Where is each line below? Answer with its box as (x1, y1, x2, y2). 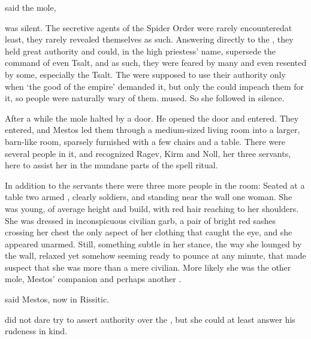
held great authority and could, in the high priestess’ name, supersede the (5, 44, 276, 57)
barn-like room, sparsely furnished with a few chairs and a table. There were (5, 135, 286, 147)
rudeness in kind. (5, 325, 68, 337)
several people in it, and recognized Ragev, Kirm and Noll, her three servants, (5, 147, 291, 159)
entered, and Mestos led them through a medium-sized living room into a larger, (5, 123, 300, 136)
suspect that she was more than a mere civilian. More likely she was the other (5, 261, 291, 273)
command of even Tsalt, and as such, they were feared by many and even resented (5, 56, 307, 69)
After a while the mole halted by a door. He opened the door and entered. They (5, 111, 299, 124)
